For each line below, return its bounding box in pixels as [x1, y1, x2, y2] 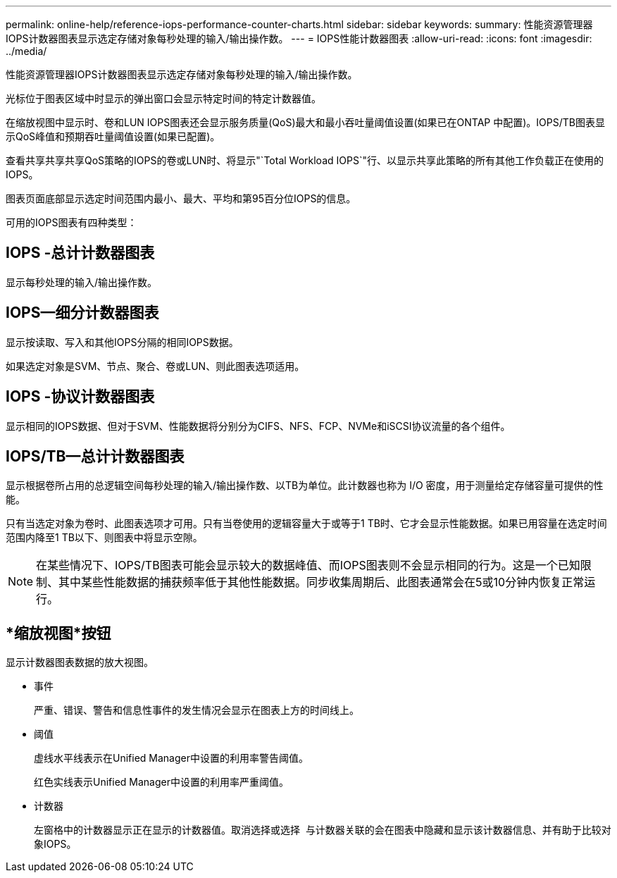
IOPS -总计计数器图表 [6, 244, 155, 262]
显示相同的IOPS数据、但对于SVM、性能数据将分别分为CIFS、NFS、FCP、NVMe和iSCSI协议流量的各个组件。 [6, 419, 511, 432]
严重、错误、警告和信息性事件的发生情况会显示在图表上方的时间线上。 [34, 704, 359, 717]
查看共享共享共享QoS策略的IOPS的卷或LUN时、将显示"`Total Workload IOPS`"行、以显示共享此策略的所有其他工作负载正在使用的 [6, 154, 604, 166]
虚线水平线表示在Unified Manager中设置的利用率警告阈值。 [34, 752, 308, 765]
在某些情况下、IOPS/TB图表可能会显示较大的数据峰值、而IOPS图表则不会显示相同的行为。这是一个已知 [36, 558, 580, 573]
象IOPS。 [34, 838, 77, 851]
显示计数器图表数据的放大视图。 [6, 656, 154, 669]
